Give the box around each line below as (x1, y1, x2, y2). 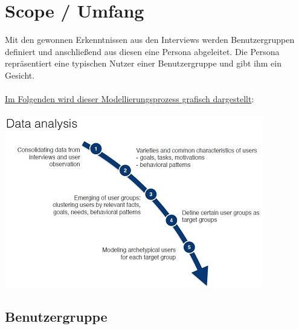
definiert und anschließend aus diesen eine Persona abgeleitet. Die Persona (5, 45, 280, 57)
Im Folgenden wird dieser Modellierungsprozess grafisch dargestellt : (5, 93, 254, 105)
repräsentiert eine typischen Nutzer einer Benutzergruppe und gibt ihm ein (5, 57, 281, 70)
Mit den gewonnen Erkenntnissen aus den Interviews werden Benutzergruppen (5, 33, 295, 46)
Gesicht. (5, 68, 35, 81)
